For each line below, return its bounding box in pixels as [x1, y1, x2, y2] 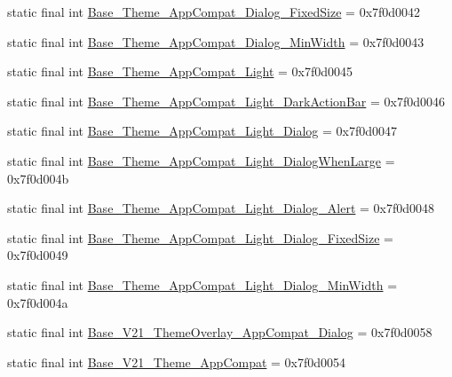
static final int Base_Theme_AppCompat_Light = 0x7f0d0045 [7, 62, 353, 81]
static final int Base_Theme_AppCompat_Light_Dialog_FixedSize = [7, 228, 393, 247]
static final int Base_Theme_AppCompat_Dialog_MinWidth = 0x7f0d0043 [7, 32, 424, 51]
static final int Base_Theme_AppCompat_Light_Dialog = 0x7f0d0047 [7, 122, 398, 140]
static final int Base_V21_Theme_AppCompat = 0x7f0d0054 [7, 352, 346, 371]
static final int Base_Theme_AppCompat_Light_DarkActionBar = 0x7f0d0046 [7, 91, 445, 110]
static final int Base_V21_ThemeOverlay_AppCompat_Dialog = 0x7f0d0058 [7, 323, 432, 342]
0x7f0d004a [7, 293, 68, 311]
